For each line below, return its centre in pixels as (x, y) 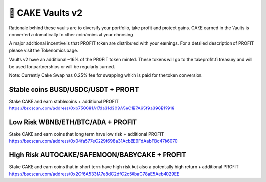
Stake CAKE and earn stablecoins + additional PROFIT (64, 101)
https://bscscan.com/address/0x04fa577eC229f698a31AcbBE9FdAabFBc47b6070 (93, 141)
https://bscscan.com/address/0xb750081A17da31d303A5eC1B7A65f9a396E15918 (92, 108)
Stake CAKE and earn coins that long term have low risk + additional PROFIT (86, 134)
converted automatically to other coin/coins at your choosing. (72, 34)
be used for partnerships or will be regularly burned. (62, 66)
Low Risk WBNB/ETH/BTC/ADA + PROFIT (73, 122)
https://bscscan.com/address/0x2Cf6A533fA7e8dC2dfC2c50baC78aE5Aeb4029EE (94, 174)
